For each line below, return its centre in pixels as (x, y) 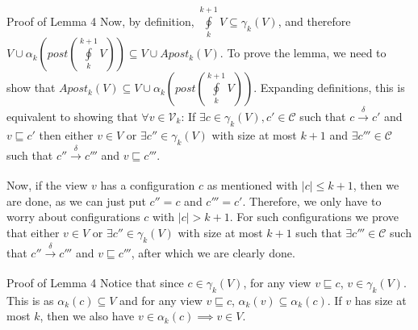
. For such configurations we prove (314, 217)
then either (66, 135)
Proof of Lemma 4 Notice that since (95, 283)
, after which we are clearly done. (213, 252)
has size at (380, 300)
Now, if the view (47, 185)
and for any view (161, 300)
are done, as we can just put (76, 201)
